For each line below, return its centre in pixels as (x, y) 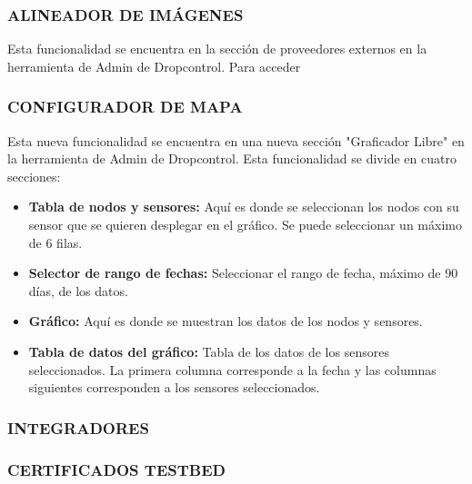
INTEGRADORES (78, 427)
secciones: (34, 176)
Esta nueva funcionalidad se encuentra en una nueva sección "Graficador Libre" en (236, 140)
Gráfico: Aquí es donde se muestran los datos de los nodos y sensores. (226, 321)
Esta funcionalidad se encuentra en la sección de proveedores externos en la (217, 49)
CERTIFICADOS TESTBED (116, 469)
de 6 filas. (55, 242)
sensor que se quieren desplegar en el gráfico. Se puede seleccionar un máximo (245, 224)
